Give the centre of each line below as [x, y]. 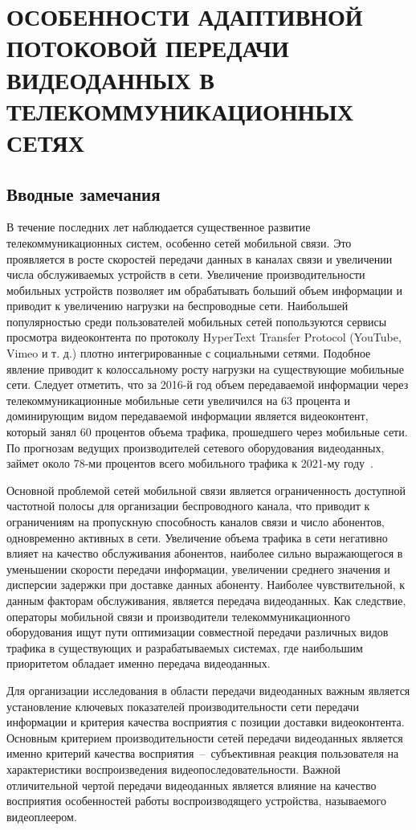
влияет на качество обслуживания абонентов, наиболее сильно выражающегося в [205, 553]
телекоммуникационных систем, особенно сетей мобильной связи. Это [179, 242]
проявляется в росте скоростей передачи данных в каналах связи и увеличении [200, 258]
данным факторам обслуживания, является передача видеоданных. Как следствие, [206, 600]
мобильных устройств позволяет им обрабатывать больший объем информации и [205, 290]
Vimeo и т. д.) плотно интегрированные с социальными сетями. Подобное [189, 353]
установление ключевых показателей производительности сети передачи [183, 706]
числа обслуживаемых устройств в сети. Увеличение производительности [186, 274]
